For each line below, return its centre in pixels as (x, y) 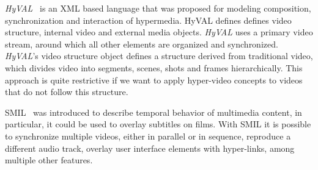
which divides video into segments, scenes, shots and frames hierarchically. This (154, 67)
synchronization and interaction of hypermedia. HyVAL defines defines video (148, 20)
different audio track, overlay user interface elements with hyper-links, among (150, 148)
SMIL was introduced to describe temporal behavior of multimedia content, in (153, 112)
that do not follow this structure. (67, 92)
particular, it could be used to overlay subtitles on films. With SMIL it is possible (158, 124)
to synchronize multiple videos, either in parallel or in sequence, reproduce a (148, 136)
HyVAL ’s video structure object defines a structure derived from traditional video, (159, 56)
